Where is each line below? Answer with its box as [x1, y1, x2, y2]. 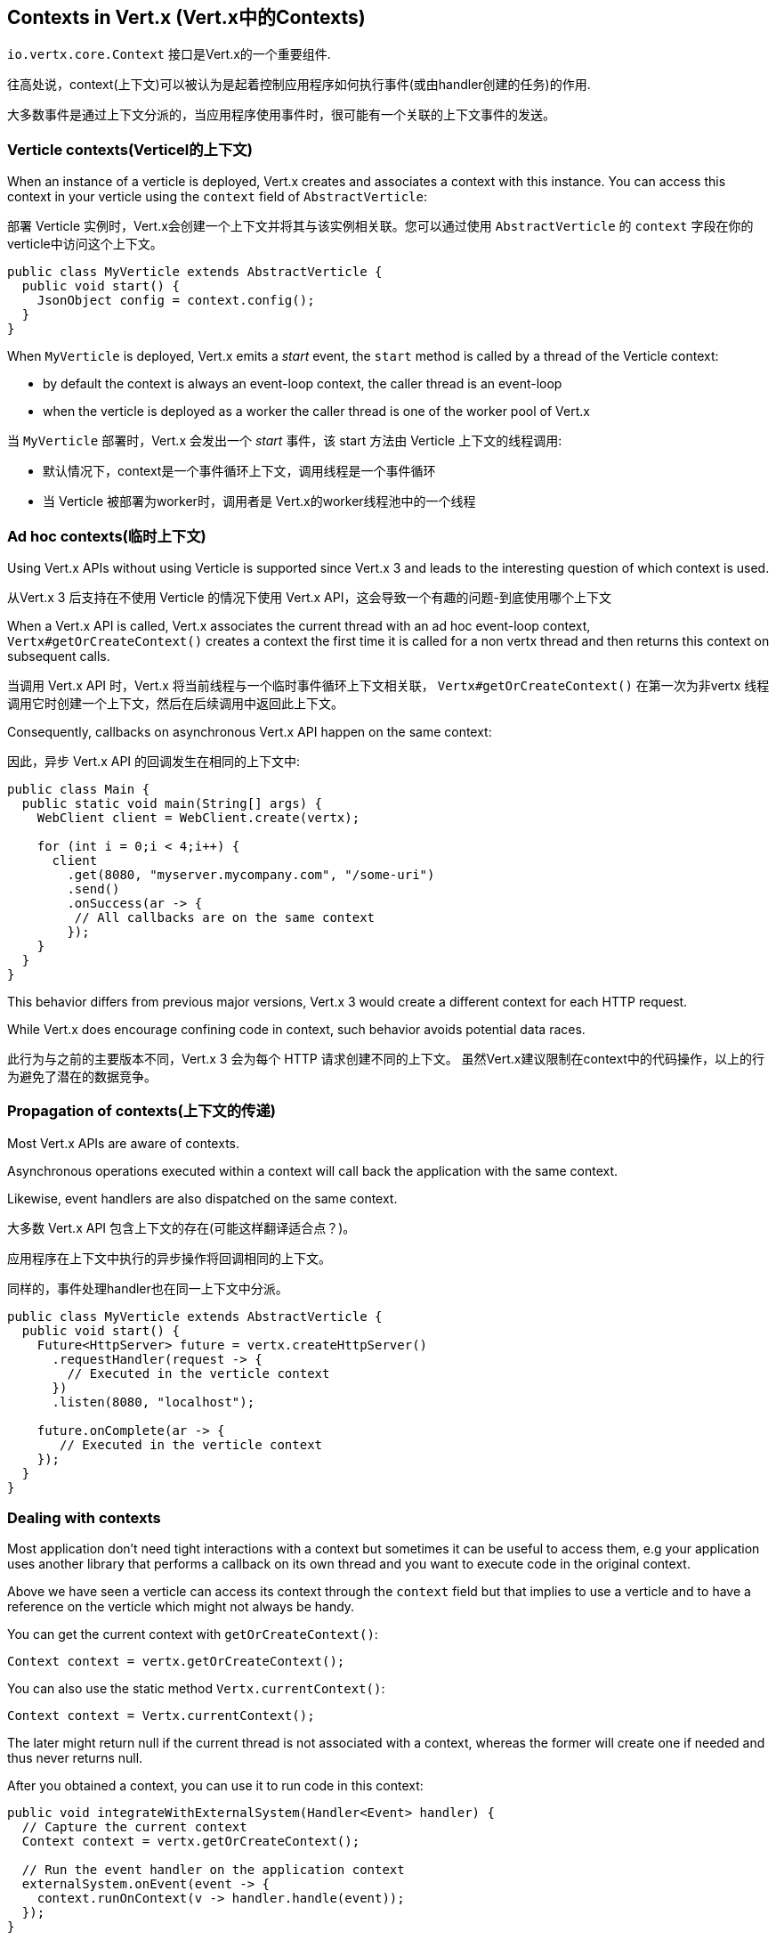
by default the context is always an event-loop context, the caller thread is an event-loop [43, 376, 562, 392]
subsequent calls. [7, 648, 110, 664]
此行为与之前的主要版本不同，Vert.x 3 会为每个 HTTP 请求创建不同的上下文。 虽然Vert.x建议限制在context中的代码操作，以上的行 [7, 1050, 764, 1066]
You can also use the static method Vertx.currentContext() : [7, 1681, 385, 1697]
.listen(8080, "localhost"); [52, 1394, 255, 1409]
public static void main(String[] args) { [21, 795, 323, 811]
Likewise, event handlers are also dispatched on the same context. [7, 1190, 398, 1206]
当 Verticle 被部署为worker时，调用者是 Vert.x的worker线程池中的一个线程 [43, 493, 476, 509]
